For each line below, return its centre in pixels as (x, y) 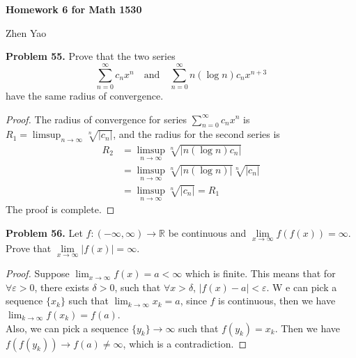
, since (193, 301)
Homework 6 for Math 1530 (74, 9)
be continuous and (207, 232)
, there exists (62, 287)
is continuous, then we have (277, 301)
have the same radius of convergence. (85, 95)
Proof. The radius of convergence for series (96, 119)
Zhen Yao (26, 32)
